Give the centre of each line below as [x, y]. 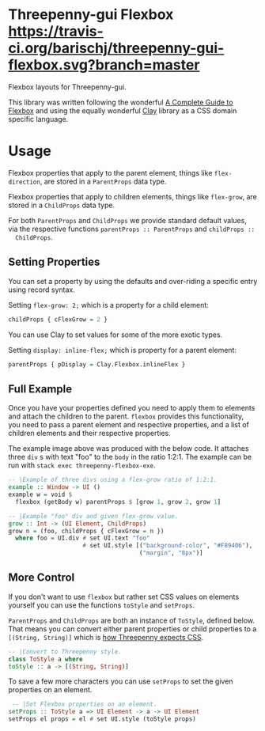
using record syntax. [42, 290]
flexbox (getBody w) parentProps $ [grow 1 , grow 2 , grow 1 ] [118, 502]
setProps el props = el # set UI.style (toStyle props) [102, 719]
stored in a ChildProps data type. [62, 205]
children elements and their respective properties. [90, 434]
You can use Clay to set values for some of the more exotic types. [115, 335]
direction [25, 182]
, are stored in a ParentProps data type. [103, 181]
